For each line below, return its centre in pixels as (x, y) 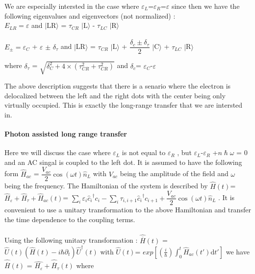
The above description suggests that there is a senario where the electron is (118, 85)
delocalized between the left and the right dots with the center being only (115, 95)
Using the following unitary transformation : (71, 240)
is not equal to (144, 152)
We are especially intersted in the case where (72, 6)
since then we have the (205, 6)
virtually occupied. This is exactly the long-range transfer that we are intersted (124, 105)
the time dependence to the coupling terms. (70, 219)
